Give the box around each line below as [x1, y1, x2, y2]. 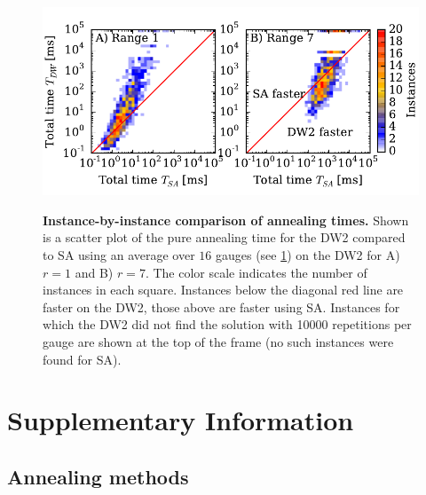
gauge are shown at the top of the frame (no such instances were [43, 333, 394, 350]
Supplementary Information [7, 402, 354, 438]
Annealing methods [7, 462, 189, 490]
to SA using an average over [43, 246, 195, 264]
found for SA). [43, 350, 122, 368]
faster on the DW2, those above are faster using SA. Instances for [43, 297, 400, 316]
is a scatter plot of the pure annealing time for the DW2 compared [43, 228, 406, 247]
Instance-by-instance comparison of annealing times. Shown [43, 210, 409, 229]
